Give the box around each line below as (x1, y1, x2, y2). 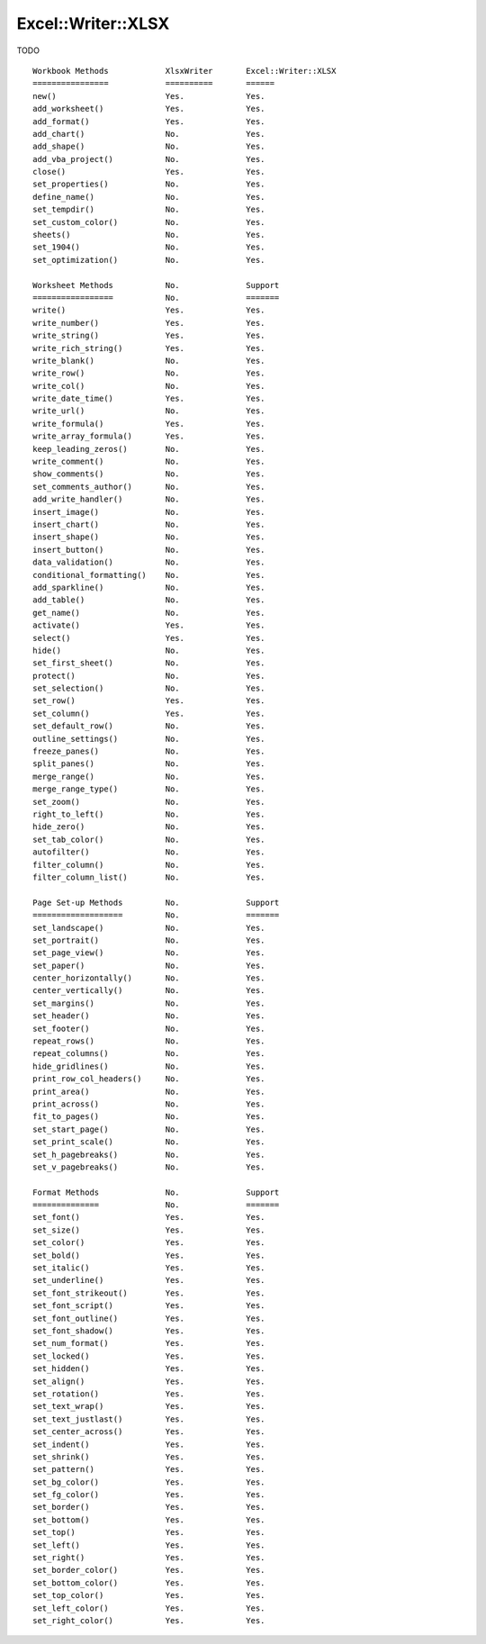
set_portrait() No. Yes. (32, 935, 265, 945)
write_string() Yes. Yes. (32, 330, 265, 341)
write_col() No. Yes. (32, 381, 265, 391)
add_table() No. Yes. (32, 595, 265, 605)
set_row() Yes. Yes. (32, 696, 265, 706)
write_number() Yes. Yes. (32, 318, 265, 328)
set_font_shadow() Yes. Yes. (32, 1326, 265, 1336)
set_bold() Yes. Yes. (32, 1250, 265, 1260)
